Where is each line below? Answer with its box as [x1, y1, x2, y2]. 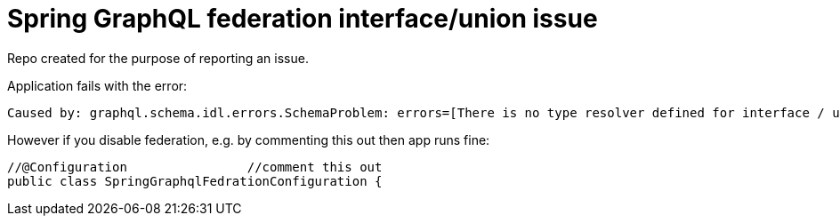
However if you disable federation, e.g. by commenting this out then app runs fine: [7, 131, 490, 147]
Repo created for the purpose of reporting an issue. [7, 50, 309, 66]
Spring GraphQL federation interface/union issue [7, 4, 598, 34]
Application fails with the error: [7, 77, 188, 93]
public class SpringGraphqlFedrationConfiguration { [7, 173, 383, 188]
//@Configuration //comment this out [7, 159, 383, 174]
